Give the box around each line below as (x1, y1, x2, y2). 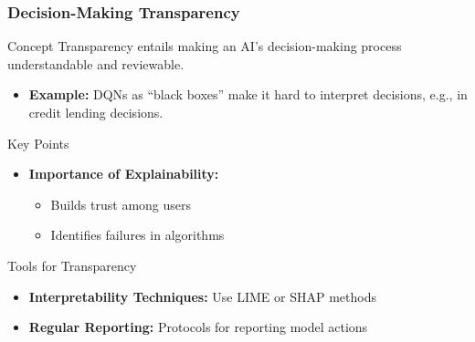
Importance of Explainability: (28, 164, 219, 183)
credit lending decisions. (28, 103, 164, 121)
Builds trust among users (50, 194, 192, 213)
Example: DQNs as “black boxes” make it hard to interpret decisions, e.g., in (28, 85, 468, 104)
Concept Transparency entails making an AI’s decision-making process (7, 36, 402, 56)
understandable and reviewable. (7, 54, 185, 73)
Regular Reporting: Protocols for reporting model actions (28, 317, 368, 337)
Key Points (7, 133, 69, 152)
